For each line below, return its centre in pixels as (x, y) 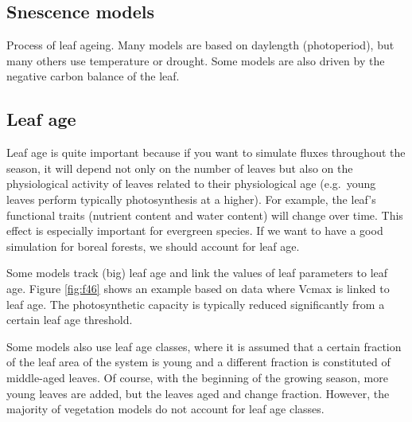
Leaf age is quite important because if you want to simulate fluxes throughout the (206, 152)
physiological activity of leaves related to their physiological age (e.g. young (191, 184)
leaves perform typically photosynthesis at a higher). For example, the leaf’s (191, 199)
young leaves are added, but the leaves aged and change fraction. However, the (198, 393)
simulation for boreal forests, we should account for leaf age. (153, 246)
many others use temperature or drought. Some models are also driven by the (196, 60)
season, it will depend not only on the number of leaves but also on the (180, 168)
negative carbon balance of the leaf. (93, 76)
